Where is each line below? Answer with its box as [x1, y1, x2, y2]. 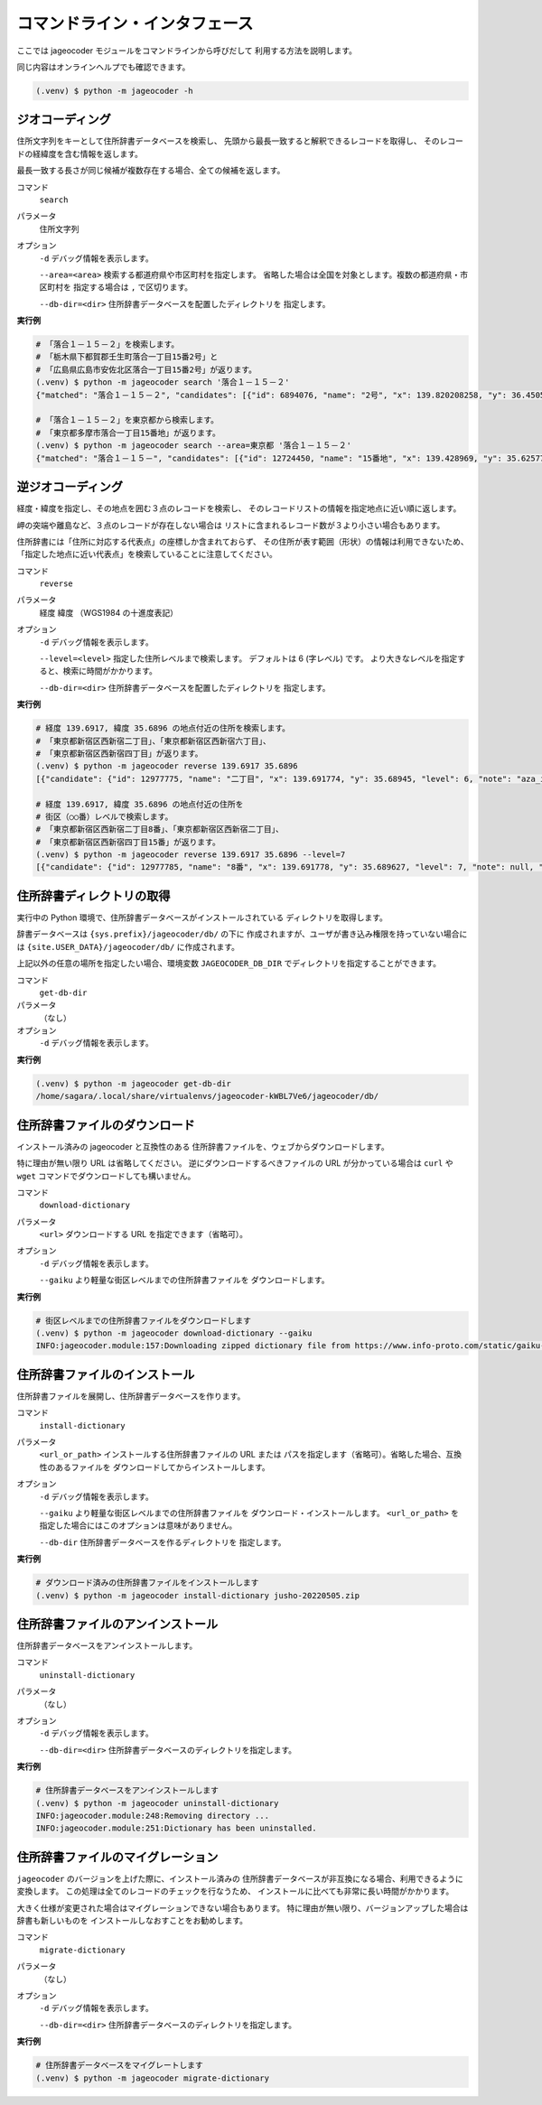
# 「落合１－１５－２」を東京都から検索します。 [35, 415, 220, 425]
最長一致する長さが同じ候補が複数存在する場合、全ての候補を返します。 [16, 165, 285, 176]
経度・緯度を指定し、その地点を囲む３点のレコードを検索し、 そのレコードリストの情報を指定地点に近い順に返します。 [16, 503, 462, 514]
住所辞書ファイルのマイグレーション [16, 1849, 219, 1865]
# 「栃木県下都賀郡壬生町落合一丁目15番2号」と [35, 352, 219, 362]
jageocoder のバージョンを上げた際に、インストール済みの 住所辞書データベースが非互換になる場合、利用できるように [16, 1873, 464, 1884]
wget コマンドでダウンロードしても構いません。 [16, 1170, 196, 1181]
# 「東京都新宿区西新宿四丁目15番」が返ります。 [35, 836, 220, 847]
